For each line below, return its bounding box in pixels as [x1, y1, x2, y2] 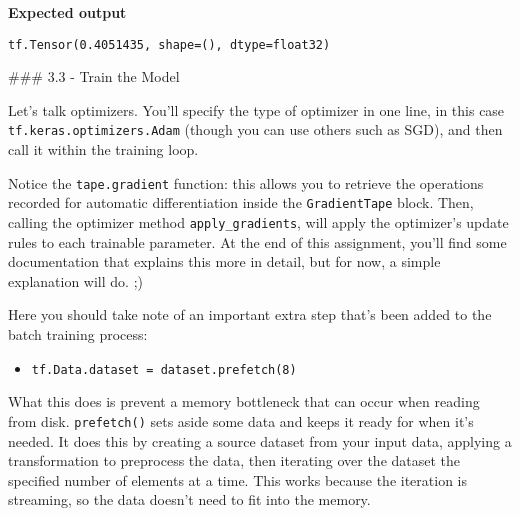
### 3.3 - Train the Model [8, 66, 180, 87]
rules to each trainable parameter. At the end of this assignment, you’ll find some [8, 231, 507, 252]
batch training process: [8, 324, 148, 345]
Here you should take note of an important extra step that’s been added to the [8, 304, 492, 325]
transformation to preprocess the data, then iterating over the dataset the [8, 450, 461, 471]
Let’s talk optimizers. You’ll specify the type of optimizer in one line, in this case [8, 99, 505, 120]
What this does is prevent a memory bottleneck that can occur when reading [8, 391, 480, 412]
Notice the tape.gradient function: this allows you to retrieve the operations [8, 172, 484, 193]
